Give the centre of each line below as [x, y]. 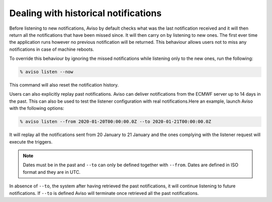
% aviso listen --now [47, 72]
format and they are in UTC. [52, 172]
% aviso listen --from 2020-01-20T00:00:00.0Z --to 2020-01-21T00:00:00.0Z [116, 122]
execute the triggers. [31, 142]
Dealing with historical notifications [85, 13]
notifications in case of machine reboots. [52, 49]
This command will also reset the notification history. [64, 85]
